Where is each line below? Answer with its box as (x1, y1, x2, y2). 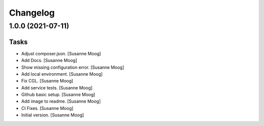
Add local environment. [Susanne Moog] (21, 71, 103, 77)
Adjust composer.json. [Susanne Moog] (21, 50, 101, 56)
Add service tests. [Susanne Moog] (21, 84, 93, 90)
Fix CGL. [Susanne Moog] (21, 78, 73, 84)
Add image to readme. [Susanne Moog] (21, 98, 101, 105)
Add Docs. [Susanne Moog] (21, 58, 77, 63)
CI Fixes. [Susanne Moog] (21, 105, 73, 111)
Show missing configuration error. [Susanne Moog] (21, 64, 125, 70)
